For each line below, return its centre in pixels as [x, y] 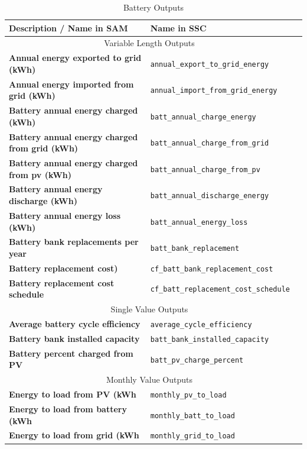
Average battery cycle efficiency [75, 324]
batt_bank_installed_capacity [210, 339]
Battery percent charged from [71, 353]
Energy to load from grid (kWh [74, 435]
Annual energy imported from [71, 84]
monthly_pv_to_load [188, 395]
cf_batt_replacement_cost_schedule [220, 290]
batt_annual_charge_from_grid [210, 143]
